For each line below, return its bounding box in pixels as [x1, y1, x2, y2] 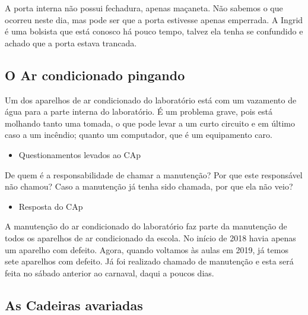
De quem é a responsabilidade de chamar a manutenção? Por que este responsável [5, 168, 303, 181]
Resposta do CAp [18, 200, 83, 212]
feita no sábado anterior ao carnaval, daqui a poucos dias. [5, 266, 214, 279]
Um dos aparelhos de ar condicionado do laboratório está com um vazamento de [5, 93, 297, 106]
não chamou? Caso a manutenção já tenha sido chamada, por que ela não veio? [5, 180, 293, 193]
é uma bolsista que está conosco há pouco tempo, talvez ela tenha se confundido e [5, 25, 303, 37]
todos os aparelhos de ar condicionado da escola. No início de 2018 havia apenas [5, 231, 296, 244]
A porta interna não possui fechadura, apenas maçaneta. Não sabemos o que [5, 2, 283, 14]
